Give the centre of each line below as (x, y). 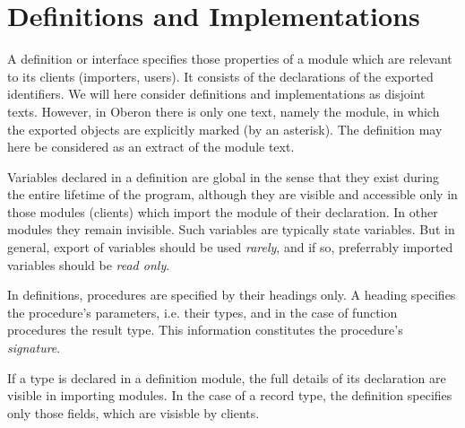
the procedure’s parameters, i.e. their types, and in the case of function (202, 312)
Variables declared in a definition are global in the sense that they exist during (223, 176)
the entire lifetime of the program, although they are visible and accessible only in (232, 194)
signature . (34, 348)
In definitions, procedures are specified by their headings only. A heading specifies (232, 295)
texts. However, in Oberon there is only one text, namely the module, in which (224, 111)
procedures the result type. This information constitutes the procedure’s (205, 330)
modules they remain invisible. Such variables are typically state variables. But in (231, 229)
